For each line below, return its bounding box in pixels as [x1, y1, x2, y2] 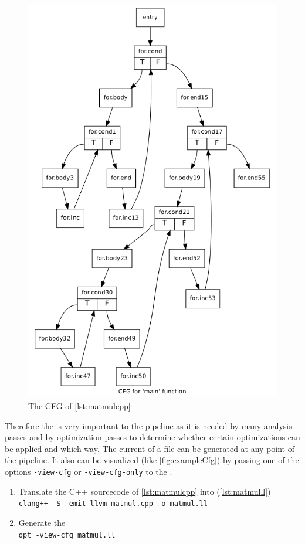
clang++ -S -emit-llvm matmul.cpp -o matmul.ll [18, 499, 208, 508]
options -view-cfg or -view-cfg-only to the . [5, 465, 172, 478]
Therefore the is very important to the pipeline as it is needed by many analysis [5, 419, 292, 431]
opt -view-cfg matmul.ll [18, 531, 116, 539]
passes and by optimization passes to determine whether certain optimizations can [5, 431, 300, 443]
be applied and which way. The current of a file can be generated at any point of [5, 442, 295, 454]
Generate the [18, 516, 66, 528]
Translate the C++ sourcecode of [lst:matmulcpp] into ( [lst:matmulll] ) [18, 485, 271, 497]
